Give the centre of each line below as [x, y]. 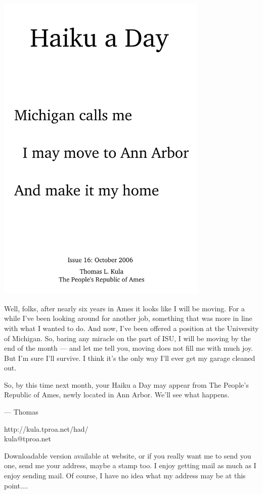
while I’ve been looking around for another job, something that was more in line [128, 318]
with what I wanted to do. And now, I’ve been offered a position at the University [131, 328]
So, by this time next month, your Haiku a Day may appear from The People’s [126, 384]
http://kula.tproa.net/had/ [46, 428]
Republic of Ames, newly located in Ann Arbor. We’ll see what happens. [117, 395]
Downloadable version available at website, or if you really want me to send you [128, 455]
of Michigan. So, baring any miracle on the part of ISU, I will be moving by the [127, 338]
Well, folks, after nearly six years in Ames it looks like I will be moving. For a [124, 308]
